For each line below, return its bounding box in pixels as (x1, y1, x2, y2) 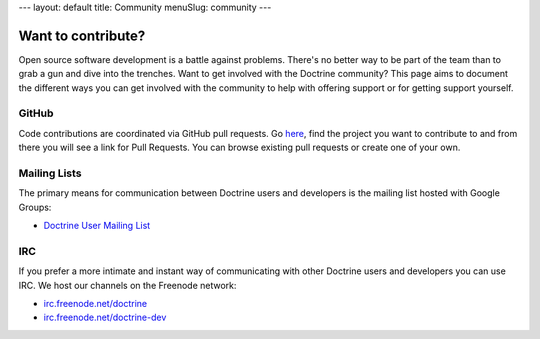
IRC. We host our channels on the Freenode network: (18, 279, 237, 291)
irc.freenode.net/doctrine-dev (43, 311, 167, 324)
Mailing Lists (18, 166, 82, 180)
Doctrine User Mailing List (43, 220, 151, 232)
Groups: (18, 201, 52, 213)
